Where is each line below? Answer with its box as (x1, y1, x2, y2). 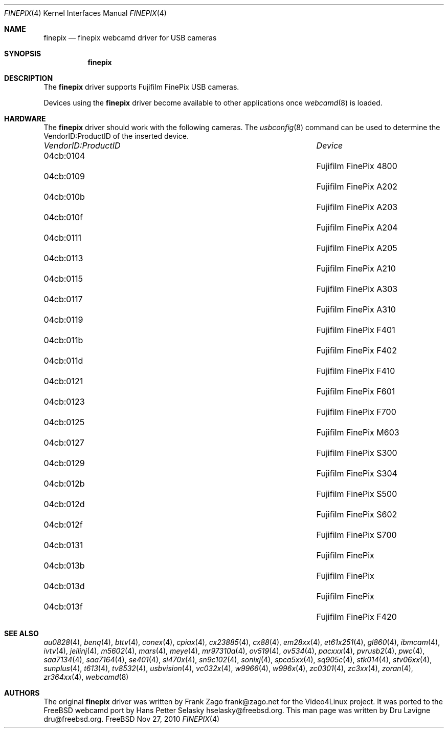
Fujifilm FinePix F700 (316, 407, 396, 417)
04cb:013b (43, 560, 85, 571)
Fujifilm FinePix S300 (316, 448, 397, 458)
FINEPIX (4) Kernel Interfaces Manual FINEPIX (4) (4, 9, 167, 17)
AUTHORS (4, 688, 40, 697)
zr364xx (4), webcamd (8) (43, 673, 129, 681)
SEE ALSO (4, 629, 39, 638)
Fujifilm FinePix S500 (316, 489, 397, 499)
